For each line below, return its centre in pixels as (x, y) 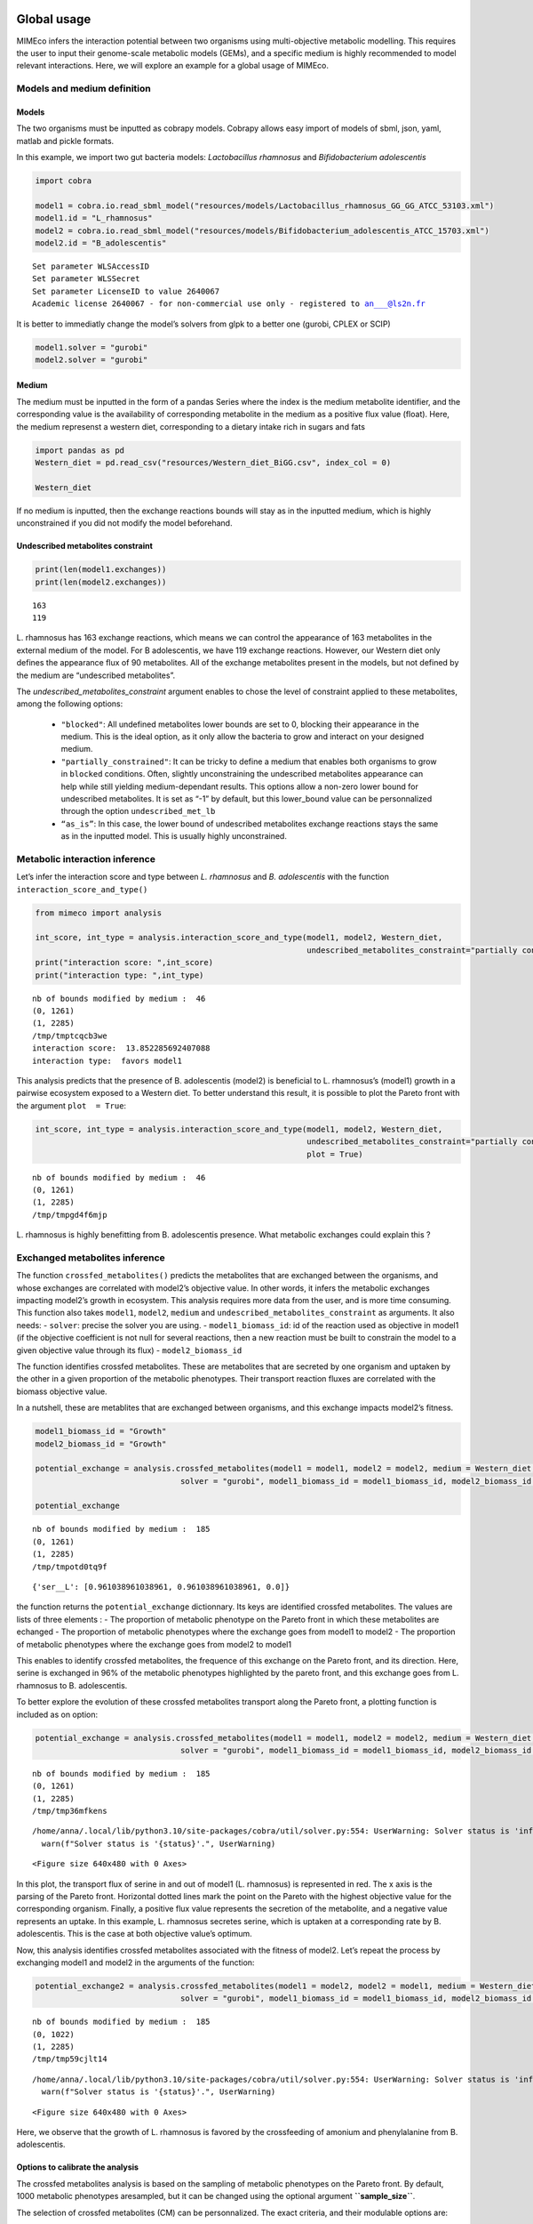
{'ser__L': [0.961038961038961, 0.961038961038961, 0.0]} (161, 1587)
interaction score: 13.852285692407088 (121, 1048)
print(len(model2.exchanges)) (101, 582)
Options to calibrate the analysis (78, 2167)
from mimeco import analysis (99, 913)
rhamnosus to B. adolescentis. (72, 1685)
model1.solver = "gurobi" (91, 347)
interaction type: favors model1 (107, 1060)
